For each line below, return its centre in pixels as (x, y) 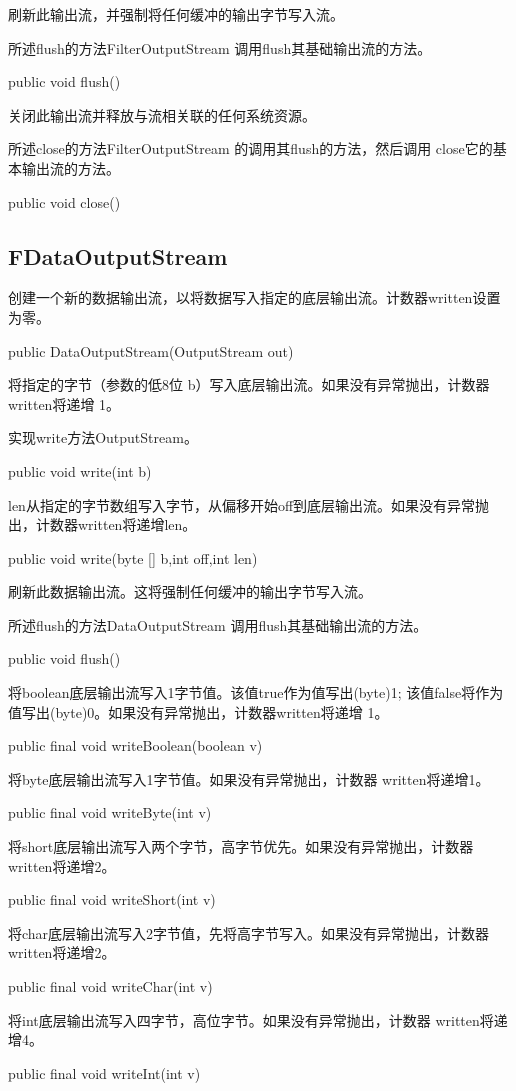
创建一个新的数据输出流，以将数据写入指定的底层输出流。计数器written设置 (254, 297)
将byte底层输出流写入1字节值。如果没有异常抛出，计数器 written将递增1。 (249, 778)
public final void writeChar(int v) (110, 986)
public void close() (64, 201)
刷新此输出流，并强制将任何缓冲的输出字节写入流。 (176, 14)
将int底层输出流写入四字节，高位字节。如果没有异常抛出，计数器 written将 (251, 1019)
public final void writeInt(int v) (104, 1072)
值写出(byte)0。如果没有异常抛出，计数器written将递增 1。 (198, 711)
